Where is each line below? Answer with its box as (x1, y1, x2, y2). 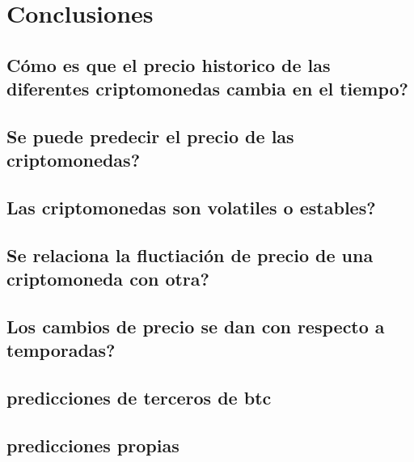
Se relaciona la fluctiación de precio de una (6, 242, 374, 267)
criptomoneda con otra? (6, 266, 209, 291)
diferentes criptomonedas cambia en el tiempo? (6, 76, 409, 101)
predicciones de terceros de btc (6, 385, 272, 410)
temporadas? (6, 337, 116, 362)
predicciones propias (6, 433, 180, 458)
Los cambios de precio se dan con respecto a (6, 314, 385, 339)
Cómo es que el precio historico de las (6, 52, 331, 77)
